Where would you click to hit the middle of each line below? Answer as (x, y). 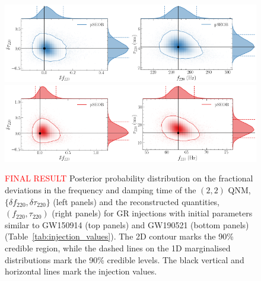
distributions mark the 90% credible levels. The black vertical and (125, 259)
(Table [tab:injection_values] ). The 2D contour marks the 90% (119, 236)
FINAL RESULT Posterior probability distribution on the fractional (129, 178)
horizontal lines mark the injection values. (81, 271)
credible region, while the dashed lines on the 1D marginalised (118, 248)
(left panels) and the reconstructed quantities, (136, 201)
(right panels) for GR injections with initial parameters (152, 213)
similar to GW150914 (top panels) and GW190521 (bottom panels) (127, 224)
